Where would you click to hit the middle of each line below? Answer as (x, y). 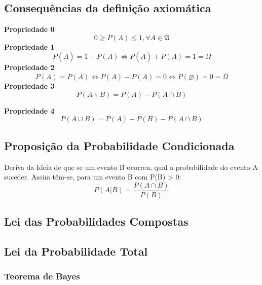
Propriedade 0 (29, 29)
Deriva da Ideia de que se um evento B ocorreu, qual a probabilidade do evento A (131, 167)
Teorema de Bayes (42, 276)
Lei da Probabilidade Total (76, 251)
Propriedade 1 (29, 46)
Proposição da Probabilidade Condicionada (119, 145)
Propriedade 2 (29, 67)
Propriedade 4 (29, 110)
